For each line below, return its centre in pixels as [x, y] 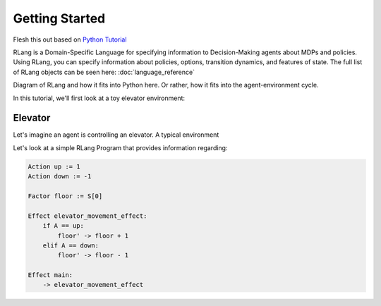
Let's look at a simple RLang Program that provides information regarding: [120, 147]
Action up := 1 [54, 166]
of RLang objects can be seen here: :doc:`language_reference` [104, 72]
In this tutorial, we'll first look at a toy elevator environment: [99, 98]
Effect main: [50, 275]
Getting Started [59, 18]
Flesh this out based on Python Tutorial [70, 39]
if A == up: [64, 226]
